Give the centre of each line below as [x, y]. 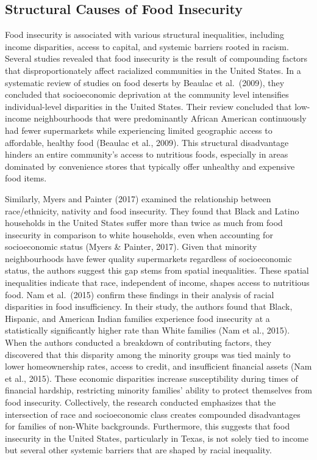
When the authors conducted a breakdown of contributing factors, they [138, 342]
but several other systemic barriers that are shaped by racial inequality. [138, 450]
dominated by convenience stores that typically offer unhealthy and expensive [150, 166]
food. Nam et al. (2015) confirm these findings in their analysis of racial [140, 294]
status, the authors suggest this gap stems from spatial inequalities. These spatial [157, 270]
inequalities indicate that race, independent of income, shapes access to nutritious [157, 283]
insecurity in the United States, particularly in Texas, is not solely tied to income [157, 438]
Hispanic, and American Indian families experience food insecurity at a [137, 318]
